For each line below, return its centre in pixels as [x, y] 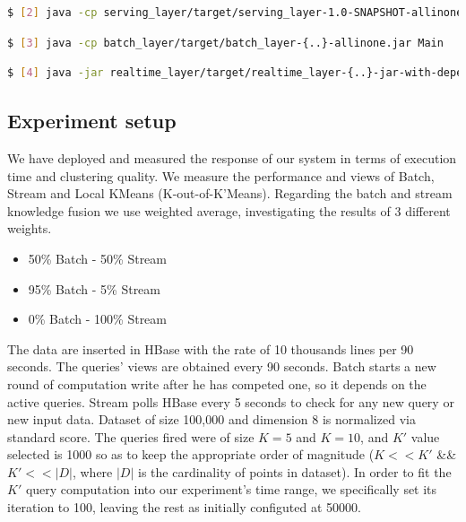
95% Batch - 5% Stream [94, 288]
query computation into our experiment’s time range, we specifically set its [231, 489]
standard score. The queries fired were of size [131, 436]
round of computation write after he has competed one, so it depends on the [217, 383]
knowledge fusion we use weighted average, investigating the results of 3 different [229, 210]
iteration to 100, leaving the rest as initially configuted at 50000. [184, 507]
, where [92, 471]
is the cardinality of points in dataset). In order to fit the [295, 471]
